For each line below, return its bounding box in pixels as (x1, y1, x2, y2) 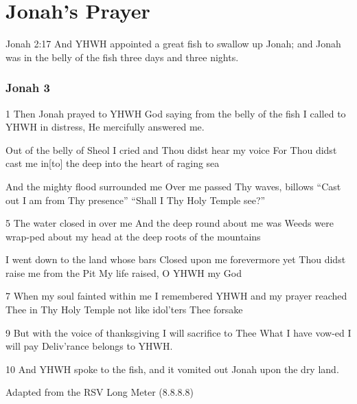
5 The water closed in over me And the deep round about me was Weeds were (5, 216, 334, 230)
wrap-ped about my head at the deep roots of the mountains (5, 229, 261, 243)
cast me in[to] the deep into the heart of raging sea (5, 156, 220, 170)
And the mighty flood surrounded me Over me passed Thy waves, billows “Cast (5, 179, 341, 193)
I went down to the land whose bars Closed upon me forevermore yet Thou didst (5, 252, 346, 267)
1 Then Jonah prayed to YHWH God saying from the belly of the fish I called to (5, 106, 346, 120)
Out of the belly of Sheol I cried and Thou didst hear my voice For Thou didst (5, 142, 337, 157)
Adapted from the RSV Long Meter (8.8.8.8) (5, 385, 194, 399)
